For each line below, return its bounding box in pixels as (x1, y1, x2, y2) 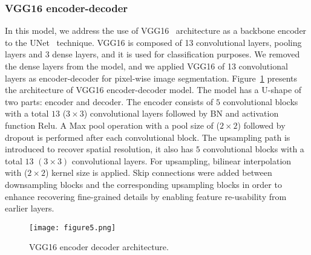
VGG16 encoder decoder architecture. (29, 240, 169, 253)
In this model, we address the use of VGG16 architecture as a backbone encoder (5, 24, 307, 37)
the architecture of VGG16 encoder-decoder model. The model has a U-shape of (5, 83, 302, 96)
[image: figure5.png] (29, 223, 116, 232)
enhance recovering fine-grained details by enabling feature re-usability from (5, 190, 287, 202)
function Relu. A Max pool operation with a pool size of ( (5, 118, 220, 131)
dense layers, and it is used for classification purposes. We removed (52, 48, 300, 60)
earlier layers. (5, 202, 54, 215)
